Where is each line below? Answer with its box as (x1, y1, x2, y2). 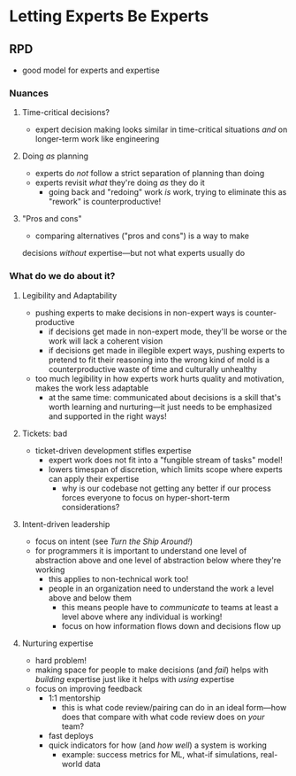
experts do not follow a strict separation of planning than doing (34, 168, 265, 179)
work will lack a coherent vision (48, 335, 163, 346)
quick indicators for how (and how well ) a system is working (48, 740, 268, 750)
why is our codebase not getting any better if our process (61, 483, 271, 493)
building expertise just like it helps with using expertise (34, 673, 235, 684)
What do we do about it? (9, 270, 116, 283)
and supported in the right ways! (48, 410, 167, 422)
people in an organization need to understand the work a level (48, 583, 274, 594)
